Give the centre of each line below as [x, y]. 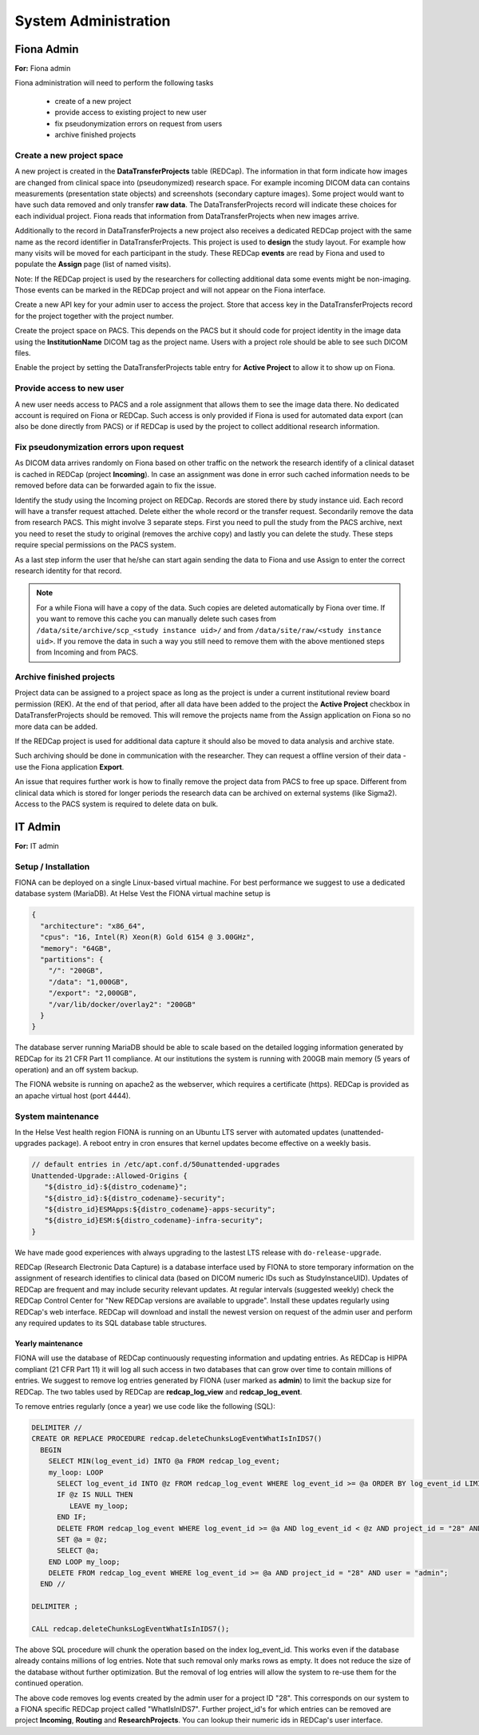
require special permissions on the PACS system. [95, 545]
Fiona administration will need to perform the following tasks [114, 83]
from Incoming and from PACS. [87, 652]
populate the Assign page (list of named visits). [93, 265]
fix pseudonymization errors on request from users [139, 123]
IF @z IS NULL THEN [95, 1495]
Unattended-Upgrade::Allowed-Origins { [109, 1176]
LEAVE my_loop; [99, 1506]
